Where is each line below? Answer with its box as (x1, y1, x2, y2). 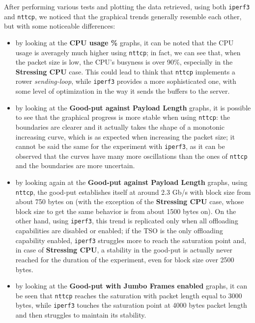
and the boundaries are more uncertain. (15, 160, 135, 171)
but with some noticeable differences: (4, 21, 115, 31)
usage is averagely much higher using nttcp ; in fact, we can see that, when (15, 47, 241, 57)
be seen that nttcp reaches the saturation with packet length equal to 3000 (15, 290, 242, 300)
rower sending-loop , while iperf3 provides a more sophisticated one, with (15, 76, 236, 86)
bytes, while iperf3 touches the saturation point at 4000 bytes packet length (15, 300, 247, 310)
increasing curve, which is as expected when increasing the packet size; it (15, 131, 235, 142)
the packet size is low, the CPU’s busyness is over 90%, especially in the (15, 57, 233, 67)
